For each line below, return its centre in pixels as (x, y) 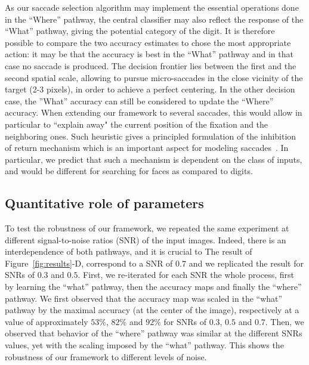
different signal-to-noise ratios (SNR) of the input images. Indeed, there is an (146, 239)
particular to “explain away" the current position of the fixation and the (137, 124)
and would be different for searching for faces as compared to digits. (129, 171)
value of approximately (47, 321)
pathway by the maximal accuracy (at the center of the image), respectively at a (152, 310)
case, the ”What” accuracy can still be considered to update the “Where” (139, 100)
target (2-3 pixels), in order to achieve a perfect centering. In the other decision (150, 89)
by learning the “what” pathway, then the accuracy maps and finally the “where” (153, 287)
